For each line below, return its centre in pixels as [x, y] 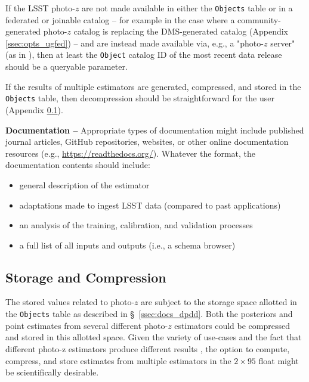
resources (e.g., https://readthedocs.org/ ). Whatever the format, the [131, 153]
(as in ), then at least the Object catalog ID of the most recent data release [144, 55]
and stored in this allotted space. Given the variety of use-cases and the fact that [154, 337]
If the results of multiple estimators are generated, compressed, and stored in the [153, 86]
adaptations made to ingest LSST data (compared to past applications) [150, 205]
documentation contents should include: [78, 165]
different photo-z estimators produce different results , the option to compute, [148, 348]
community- [259, 19]
